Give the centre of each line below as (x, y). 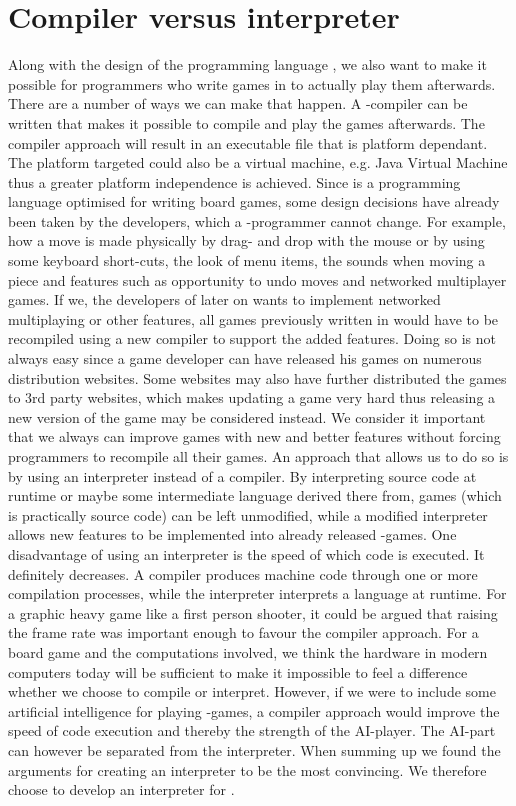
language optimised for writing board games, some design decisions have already (254, 201)
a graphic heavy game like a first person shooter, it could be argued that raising (253, 612)
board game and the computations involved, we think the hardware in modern (248, 651)
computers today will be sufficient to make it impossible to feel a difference (238, 671)
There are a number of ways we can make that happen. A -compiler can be (238, 103)
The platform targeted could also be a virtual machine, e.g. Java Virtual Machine (258, 162)
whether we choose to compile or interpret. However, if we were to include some (252, 691)
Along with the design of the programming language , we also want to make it (247, 64)
